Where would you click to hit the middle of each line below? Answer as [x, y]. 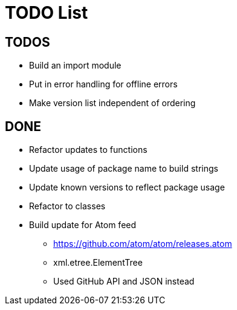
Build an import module [75, 66]
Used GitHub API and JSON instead [124, 281]
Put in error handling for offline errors [103, 84]
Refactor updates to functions [88, 150]
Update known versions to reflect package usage [127, 187]
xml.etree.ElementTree [98, 263]
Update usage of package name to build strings [124, 169]
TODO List [47, 13]
